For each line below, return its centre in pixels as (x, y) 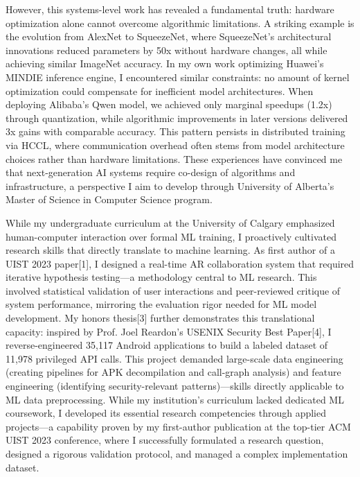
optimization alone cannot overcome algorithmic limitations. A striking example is (180, 23)
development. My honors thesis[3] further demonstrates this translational (160, 318)
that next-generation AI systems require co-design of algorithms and (151, 172)
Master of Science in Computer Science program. (109, 199)
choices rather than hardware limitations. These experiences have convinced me (174, 158)
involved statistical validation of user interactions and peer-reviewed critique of (173, 290)
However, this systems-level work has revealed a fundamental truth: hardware (170, 9)
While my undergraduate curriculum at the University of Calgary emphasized (170, 222)
